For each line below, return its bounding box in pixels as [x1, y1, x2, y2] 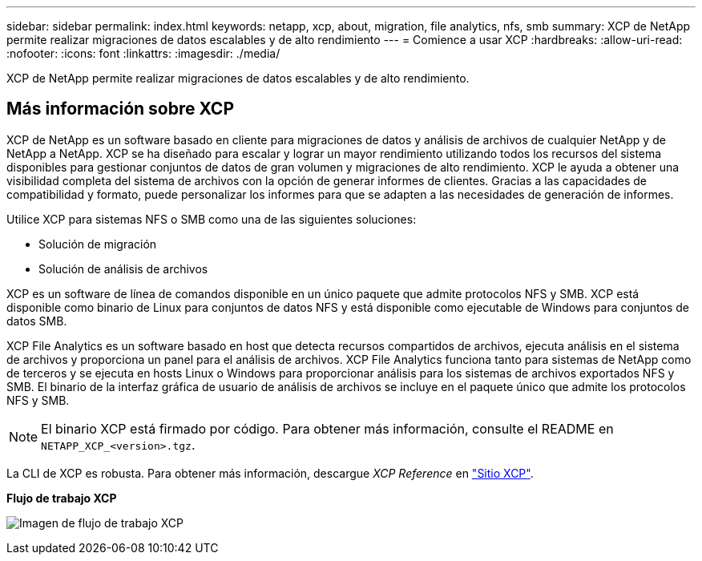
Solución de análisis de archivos [38, 261, 208, 276]
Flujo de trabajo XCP [6, 490, 117, 505]
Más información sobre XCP [6, 99, 235, 119]
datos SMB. [6, 313, 67, 328]
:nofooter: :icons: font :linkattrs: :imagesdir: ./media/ [6, 46, 280, 60]
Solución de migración [38, 236, 157, 251]
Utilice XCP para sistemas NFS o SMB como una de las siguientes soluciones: [6, 212, 417, 226]
